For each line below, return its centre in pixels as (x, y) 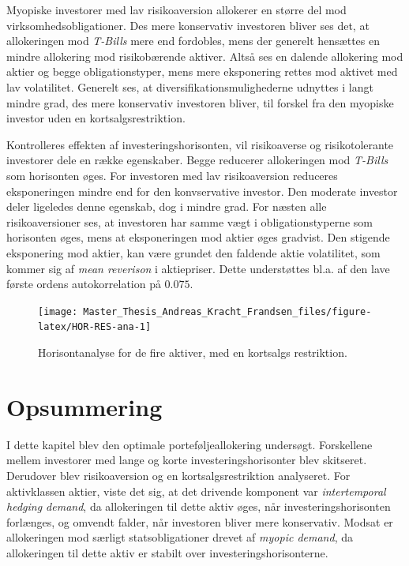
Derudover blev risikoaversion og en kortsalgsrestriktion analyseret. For (178, 475)
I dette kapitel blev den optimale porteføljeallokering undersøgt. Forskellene (189, 444)
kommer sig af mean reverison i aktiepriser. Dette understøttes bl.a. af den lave (198, 268)
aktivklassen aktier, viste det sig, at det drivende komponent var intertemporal (196, 491)
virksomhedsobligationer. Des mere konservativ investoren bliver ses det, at (188, 25)
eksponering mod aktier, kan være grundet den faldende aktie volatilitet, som (193, 252)
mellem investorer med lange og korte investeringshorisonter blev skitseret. (187, 460)
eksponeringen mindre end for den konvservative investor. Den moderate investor (202, 191)
